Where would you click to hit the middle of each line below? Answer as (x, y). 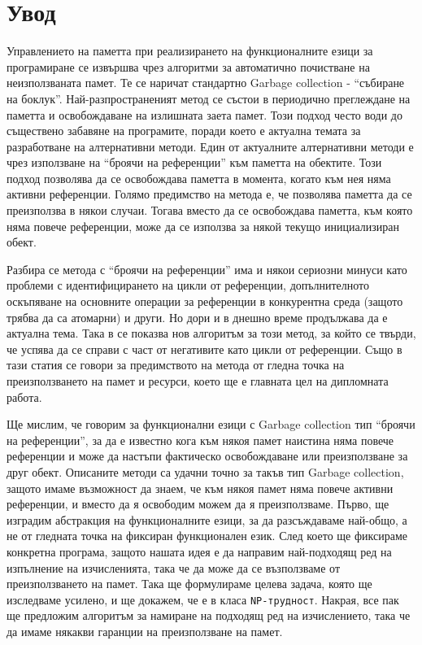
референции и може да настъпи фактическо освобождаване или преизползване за (207, 456)
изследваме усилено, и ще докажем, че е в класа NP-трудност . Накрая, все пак (203, 599)
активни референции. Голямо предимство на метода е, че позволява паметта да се (209, 194)
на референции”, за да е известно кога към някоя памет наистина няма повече (200, 440)
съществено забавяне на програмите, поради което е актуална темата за (184, 131)
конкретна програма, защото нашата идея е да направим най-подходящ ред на (199, 551)
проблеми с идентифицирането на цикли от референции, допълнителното (188, 285)
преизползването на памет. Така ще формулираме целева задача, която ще (189, 584)
